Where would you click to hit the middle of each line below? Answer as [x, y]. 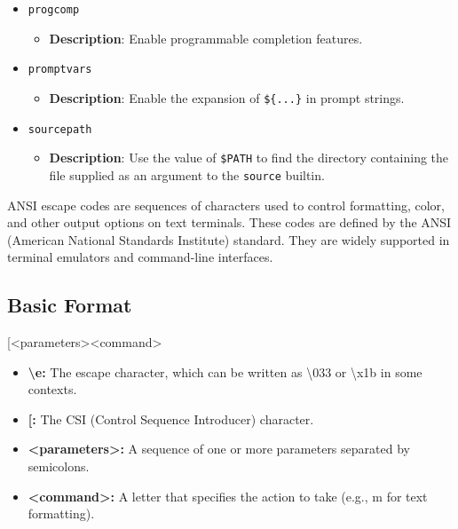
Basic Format [70, 305]
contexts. [52, 389]
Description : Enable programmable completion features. [206, 38]
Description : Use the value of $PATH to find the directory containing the [249, 158]
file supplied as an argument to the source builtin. [187, 174]
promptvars [60, 70]
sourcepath [60, 129]
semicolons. [59, 466]
